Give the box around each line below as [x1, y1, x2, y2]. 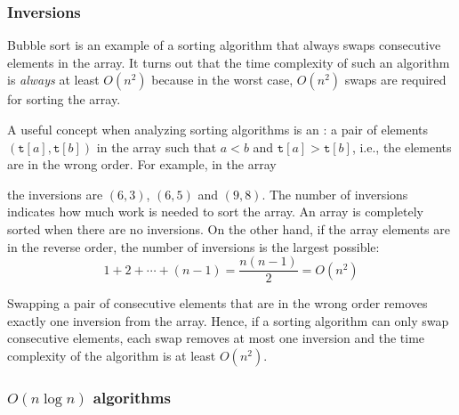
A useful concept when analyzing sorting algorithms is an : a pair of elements [7, 120, 428, 138]
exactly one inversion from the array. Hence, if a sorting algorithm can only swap [7, 311, 449, 330]
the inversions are [7, 184, 103, 203]
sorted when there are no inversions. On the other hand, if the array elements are [7, 219, 450, 238]
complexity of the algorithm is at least [7, 346, 216, 364]
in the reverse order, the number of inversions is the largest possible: [7, 237, 380, 256]
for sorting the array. [7, 90, 121, 109]
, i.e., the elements [351, 137, 452, 156]
